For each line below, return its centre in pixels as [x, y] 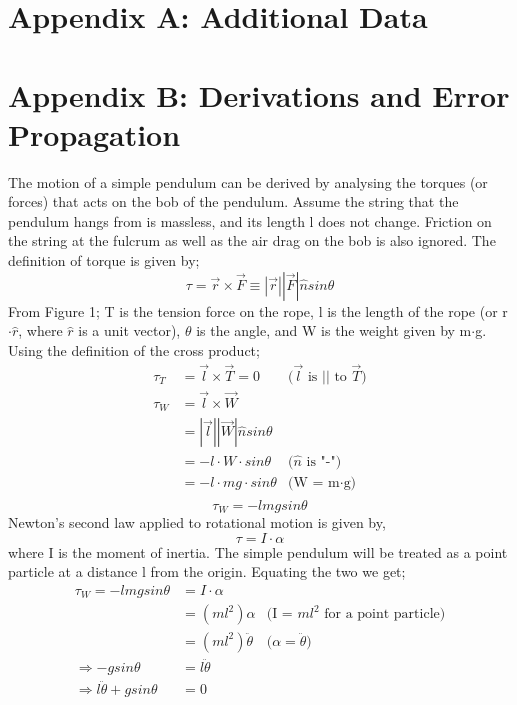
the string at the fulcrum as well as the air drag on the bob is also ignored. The [252, 240]
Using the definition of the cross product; [134, 349]
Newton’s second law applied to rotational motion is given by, [197, 522]
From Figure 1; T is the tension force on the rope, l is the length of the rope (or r [258, 310]
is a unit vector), [129, 330]
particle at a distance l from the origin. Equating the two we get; [207, 571]
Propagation [94, 133]
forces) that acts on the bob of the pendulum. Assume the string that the [233, 201]
